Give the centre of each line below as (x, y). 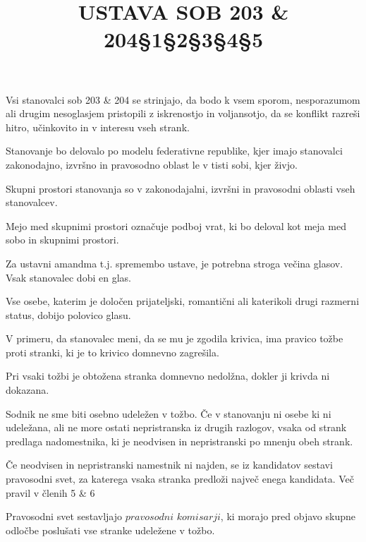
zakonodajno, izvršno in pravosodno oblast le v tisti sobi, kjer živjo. (152, 164)
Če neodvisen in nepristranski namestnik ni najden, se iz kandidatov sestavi (169, 465)
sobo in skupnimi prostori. (62, 240)
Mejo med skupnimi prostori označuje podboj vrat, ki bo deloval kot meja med (176, 225)
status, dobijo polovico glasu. (68, 314)
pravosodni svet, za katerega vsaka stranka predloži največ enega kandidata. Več (180, 479)
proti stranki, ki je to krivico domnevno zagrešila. (112, 352)
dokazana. (28, 390)
